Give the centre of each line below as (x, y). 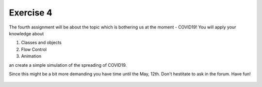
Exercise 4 (31, 13)
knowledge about (26, 33)
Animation (31, 56)
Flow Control (34, 49)
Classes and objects (41, 43)
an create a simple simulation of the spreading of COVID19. (68, 65)
